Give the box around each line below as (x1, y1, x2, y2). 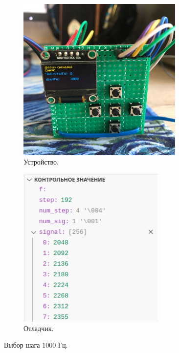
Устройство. (23, 157, 59, 167)
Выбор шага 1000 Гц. (4, 339, 68, 350)
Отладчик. (23, 323, 54, 333)
